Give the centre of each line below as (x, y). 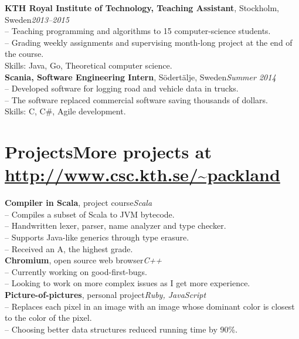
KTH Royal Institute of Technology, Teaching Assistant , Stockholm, (142, 8)
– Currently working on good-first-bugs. (76, 271)
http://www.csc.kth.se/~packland (142, 174)
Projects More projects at (108, 152)
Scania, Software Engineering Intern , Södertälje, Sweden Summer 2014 (140, 77)
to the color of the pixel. (48, 318)
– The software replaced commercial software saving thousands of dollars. (137, 99)
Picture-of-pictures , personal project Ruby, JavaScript (106, 294)
